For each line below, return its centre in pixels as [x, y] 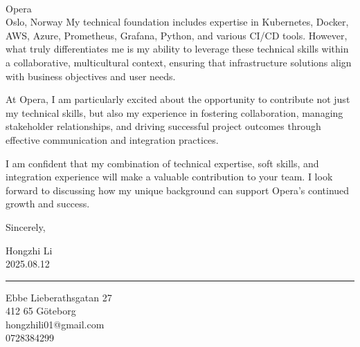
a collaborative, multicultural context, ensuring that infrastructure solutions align [179, 62]
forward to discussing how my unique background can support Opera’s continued [178, 190]
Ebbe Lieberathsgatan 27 [59, 297]
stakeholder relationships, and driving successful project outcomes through [163, 126]
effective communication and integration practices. [112, 139]
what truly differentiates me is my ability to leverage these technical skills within [177, 49]
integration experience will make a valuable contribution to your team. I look [169, 177]
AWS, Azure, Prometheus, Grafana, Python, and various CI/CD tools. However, [177, 35]
